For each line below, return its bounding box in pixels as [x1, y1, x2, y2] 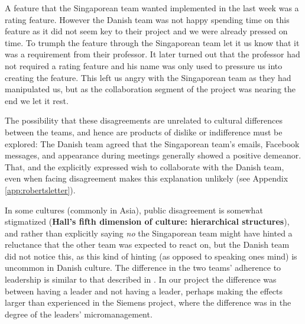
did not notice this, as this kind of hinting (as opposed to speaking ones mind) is [5, 250, 297, 262]
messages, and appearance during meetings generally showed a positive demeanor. [5, 149, 301, 161]
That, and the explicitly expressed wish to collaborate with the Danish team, [5, 160, 284, 173]
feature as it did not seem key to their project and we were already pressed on [5, 25, 288, 37]
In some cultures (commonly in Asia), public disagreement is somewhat [5, 203, 263, 216]
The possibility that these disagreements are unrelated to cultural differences [5, 114, 283, 127]
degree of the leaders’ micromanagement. [5, 307, 152, 320]
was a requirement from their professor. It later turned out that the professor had [5, 48, 300, 60]
